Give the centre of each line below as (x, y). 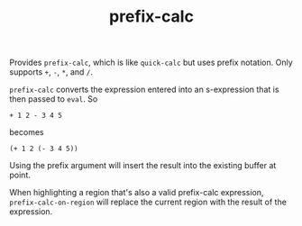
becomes (27, 132)
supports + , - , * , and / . (51, 72)
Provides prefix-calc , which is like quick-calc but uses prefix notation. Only (151, 63)
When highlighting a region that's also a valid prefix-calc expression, (137, 193)
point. (20, 175)
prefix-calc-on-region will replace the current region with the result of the (148, 202)
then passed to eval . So (54, 99)
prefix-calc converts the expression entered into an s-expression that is (144, 90)
